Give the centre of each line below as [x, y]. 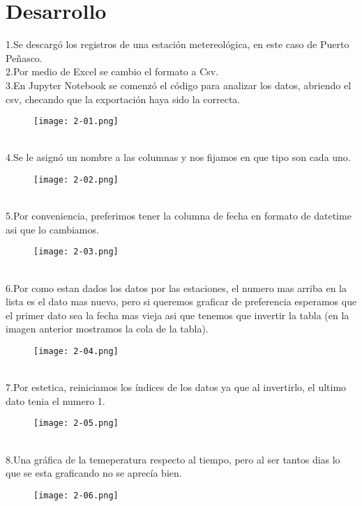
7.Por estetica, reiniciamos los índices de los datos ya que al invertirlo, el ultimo [176, 387]
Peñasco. [24, 58]
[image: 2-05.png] [76, 423]
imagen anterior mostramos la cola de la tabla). [107, 329]
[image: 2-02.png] [76, 179]
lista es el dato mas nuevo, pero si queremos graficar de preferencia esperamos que [181, 301]
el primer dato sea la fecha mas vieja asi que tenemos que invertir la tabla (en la [178, 315]
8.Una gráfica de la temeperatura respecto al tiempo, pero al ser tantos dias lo [173, 459]
